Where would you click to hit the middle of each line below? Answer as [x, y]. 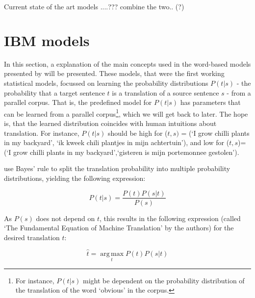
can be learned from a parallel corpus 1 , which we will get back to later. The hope [126, 113]
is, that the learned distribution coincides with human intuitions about [110, 123]
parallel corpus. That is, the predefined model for [78, 102]
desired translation [32, 237]
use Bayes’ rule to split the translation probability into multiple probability [117, 168]
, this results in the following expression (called [170, 218]
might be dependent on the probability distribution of [164, 280]
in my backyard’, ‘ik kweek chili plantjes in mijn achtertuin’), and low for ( [117, 142]
